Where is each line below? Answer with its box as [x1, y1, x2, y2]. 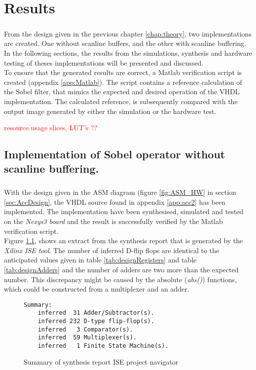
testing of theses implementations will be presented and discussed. [4, 57, 204, 68]
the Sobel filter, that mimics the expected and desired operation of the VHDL [4, 86, 240, 97]
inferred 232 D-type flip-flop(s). [37, 318, 154, 325]
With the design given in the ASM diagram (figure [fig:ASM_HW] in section [4, 187, 236, 197]
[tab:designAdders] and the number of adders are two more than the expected [4, 264, 239, 274]
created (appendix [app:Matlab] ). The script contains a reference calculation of [4, 76, 242, 87]
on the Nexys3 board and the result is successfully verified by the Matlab [4, 216, 223, 226]
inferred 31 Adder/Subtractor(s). [37, 309, 154, 317]
